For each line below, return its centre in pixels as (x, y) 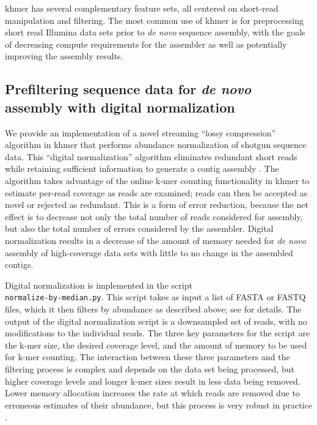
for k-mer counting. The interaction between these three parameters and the (148, 357)
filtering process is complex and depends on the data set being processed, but (150, 368)
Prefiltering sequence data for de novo (128, 89)
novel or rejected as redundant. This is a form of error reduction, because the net (157, 205)
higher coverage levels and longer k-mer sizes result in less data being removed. (153, 381)
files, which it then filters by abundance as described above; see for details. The (153, 309)
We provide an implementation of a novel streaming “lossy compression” (140, 132)
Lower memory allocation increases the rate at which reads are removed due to (152, 393)
